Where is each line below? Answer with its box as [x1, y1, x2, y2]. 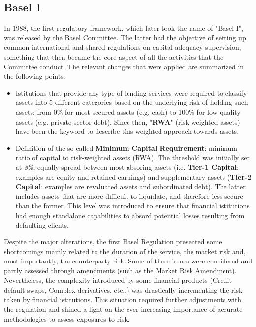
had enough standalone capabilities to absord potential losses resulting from [15, 210, 245, 220]
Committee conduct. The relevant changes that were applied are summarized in [4, 61, 244, 71]
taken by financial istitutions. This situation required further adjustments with [4, 294, 242, 304]
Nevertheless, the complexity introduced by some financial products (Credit [4, 275, 232, 285]
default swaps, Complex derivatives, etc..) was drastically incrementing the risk [4, 285, 243, 295]
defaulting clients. [15, 220, 69, 230]
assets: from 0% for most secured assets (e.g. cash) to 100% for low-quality [15, 106, 241, 117]
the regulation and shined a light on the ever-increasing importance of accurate [4, 304, 243, 314]
